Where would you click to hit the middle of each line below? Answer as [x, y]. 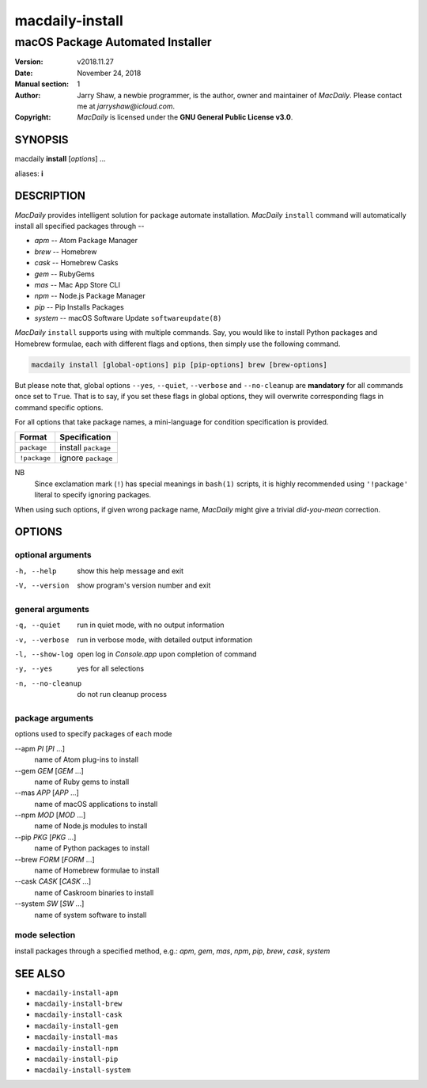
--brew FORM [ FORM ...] [55, 859]
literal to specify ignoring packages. [93, 495]
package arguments [54, 718]
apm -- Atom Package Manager [86, 241]
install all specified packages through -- [80, 226]
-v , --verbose [42, 640]
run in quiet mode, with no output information [151, 625]
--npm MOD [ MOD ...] [50, 815]
